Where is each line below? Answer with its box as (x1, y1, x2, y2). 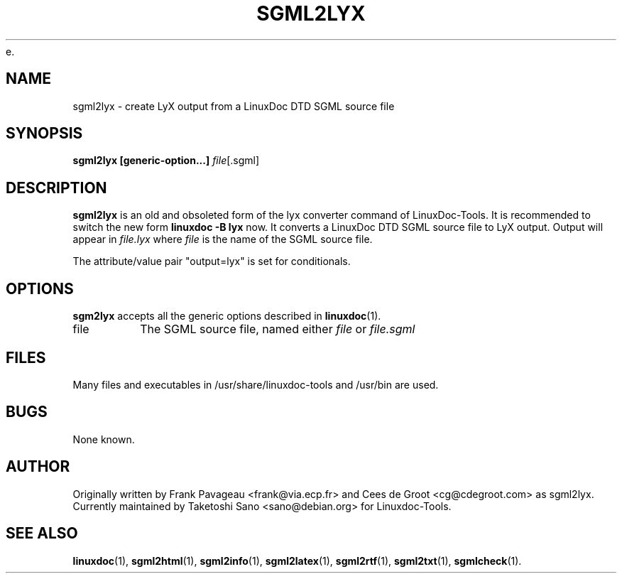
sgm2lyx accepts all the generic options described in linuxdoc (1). (72, 310, 381, 323)
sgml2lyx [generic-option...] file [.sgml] (72, 154, 260, 167)
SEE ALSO (6, 524, 78, 543)
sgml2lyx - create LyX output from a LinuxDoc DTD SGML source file (72, 99, 395, 112)
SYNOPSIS (6, 124, 83, 143)
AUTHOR (6, 458, 70, 476)
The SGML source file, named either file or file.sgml (140, 322, 415, 337)
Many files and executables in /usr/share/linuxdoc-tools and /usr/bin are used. (72, 378, 439, 391)
